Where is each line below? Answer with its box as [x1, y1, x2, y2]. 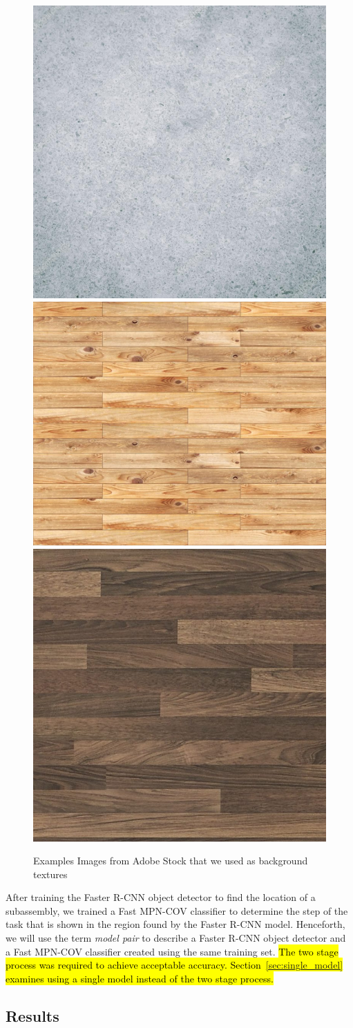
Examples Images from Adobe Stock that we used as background [33, 853, 308, 868]
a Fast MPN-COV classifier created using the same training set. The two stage [6, 944, 338, 958]
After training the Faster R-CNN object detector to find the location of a [6, 890, 316, 904]
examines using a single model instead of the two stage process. [6, 971, 274, 985]
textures [33, 866, 68, 881]
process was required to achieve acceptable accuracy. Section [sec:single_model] [6, 958, 343, 972]
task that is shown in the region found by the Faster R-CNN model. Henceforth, [6, 917, 345, 931]
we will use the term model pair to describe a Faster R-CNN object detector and [6, 931, 346, 945]
